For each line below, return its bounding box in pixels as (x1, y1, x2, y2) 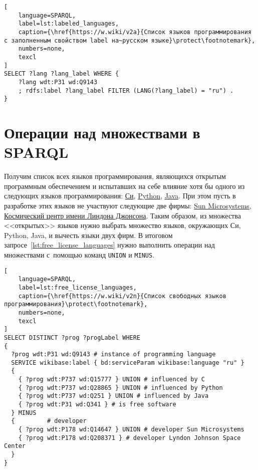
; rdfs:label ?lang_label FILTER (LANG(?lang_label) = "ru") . (18, 87, 234, 94)
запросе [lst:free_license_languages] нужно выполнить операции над (4, 240, 215, 250)
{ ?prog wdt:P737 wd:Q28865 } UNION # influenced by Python (18, 384, 223, 391)
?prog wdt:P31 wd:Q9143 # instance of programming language (11, 351, 216, 358)
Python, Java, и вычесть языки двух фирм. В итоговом (4, 229, 173, 240)
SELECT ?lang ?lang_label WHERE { (4, 70, 119, 78)
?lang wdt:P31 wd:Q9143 (18, 78, 98, 86)
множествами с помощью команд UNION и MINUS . (4, 249, 155, 260)
